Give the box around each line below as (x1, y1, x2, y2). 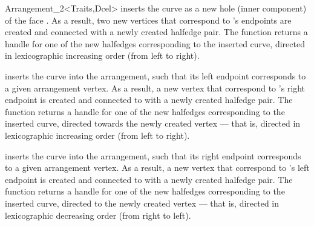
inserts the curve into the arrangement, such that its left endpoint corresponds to (5, 69, 306, 82)
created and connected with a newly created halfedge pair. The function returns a (5, 25, 308, 38)
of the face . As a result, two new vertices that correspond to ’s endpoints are (5, 13, 292, 26)
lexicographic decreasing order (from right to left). (5, 208, 191, 221)
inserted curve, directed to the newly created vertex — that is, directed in (5, 196, 280, 209)
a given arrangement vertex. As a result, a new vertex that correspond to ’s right (5, 81, 306, 94)
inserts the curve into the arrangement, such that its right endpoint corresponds (5, 149, 301, 162)
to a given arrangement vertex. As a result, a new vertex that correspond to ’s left (5, 161, 310, 174)
